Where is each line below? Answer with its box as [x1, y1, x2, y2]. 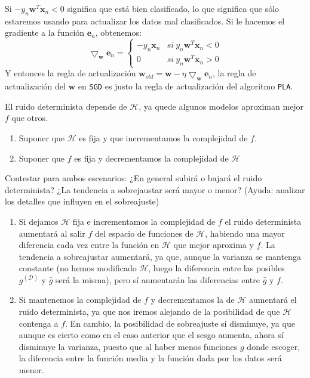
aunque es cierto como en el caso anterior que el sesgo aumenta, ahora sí [19, 329, 284, 341]
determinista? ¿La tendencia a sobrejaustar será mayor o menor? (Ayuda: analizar [5, 183, 305, 196]
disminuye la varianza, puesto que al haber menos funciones [19, 340, 238, 352]
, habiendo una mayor [205, 227, 285, 239]
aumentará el [248, 293, 297, 306]
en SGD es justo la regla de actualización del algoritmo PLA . [78, 80, 293, 92]
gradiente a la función [5, 26, 85, 39]
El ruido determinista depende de [5, 100, 127, 112]
